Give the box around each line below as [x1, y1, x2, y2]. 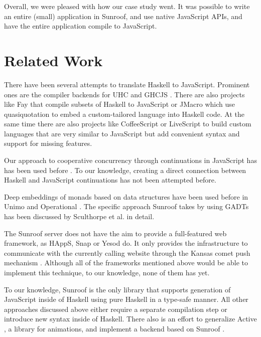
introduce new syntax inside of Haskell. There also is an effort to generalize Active [4, 313, 257, 324]
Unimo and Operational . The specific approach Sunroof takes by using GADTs [4, 201, 249, 212]
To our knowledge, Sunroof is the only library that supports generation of [4, 284, 231, 294]
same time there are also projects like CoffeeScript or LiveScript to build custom [4, 118, 251, 129]
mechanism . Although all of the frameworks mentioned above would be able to [4, 257, 248, 268]
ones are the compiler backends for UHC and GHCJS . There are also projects [4, 89, 245, 99]
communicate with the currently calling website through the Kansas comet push [4, 247, 250, 258]
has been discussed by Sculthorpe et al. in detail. [4, 211, 155, 222]
